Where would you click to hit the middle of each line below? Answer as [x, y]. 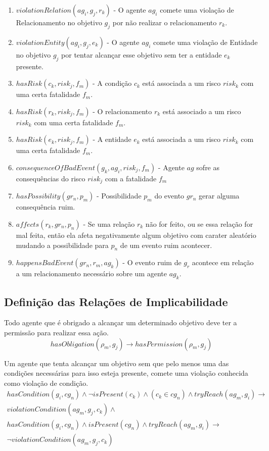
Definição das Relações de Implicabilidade [116, 301]
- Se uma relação [109, 224]
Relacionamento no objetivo [59, 22]
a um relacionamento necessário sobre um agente [91, 273]
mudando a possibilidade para [62, 245]
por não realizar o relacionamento [165, 22]
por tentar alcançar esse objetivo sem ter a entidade [142, 54]
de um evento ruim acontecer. [166, 245]
